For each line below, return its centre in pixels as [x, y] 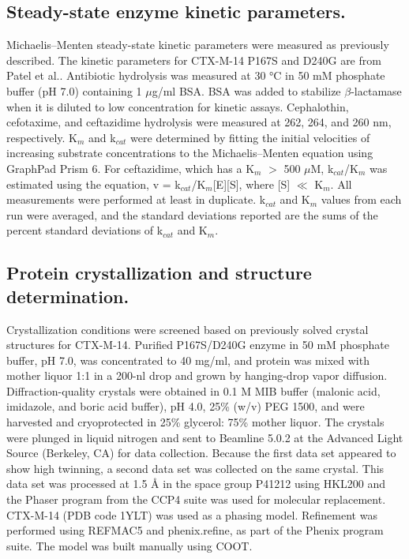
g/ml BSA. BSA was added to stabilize [246, 90]
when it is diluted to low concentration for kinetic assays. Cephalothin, [178, 106]
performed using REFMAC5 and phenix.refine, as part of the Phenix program [195, 530]
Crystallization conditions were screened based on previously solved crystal [188, 329]
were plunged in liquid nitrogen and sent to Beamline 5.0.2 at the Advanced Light [205, 437]
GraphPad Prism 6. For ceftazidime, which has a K [131, 168]
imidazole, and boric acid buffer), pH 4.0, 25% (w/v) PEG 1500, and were [186, 406]
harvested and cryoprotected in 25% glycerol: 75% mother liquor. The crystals [195, 422]
